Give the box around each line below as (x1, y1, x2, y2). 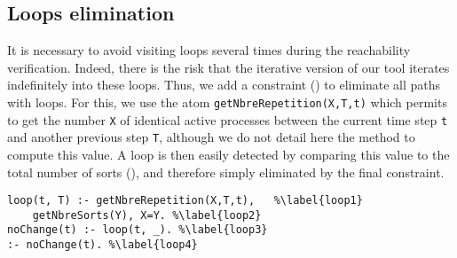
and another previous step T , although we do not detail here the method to (7, 128, 415, 146)
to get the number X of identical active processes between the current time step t (7, 110, 448, 129)
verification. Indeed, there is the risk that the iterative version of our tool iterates (7, 58, 450, 76)
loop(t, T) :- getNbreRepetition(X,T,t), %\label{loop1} (7, 194, 363, 207)
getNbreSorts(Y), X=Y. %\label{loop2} (32, 208, 262, 222)
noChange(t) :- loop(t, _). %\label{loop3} (7, 223, 268, 237)
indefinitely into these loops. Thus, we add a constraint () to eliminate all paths (7, 75, 441, 94)
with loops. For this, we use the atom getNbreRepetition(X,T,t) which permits (7, 92, 447, 111)
